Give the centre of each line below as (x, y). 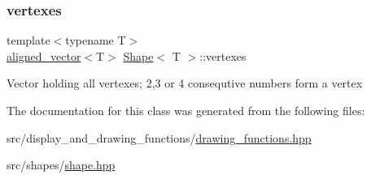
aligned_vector (44, 55)
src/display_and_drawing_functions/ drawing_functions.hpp (159, 137)
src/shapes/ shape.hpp (61, 165)
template (28, 40)
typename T (96, 40)
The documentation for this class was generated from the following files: (186, 110)
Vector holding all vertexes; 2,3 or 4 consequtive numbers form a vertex (185, 83)
